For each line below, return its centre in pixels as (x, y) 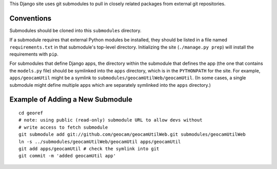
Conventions (31, 18)
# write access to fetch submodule (63, 127)
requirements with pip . (34, 54)
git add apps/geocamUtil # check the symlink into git (89, 149)
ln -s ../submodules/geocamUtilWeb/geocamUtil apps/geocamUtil (100, 141)
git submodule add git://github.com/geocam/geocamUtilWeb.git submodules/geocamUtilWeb (132, 135)
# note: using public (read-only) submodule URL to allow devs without (111, 120)
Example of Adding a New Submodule (71, 100)
